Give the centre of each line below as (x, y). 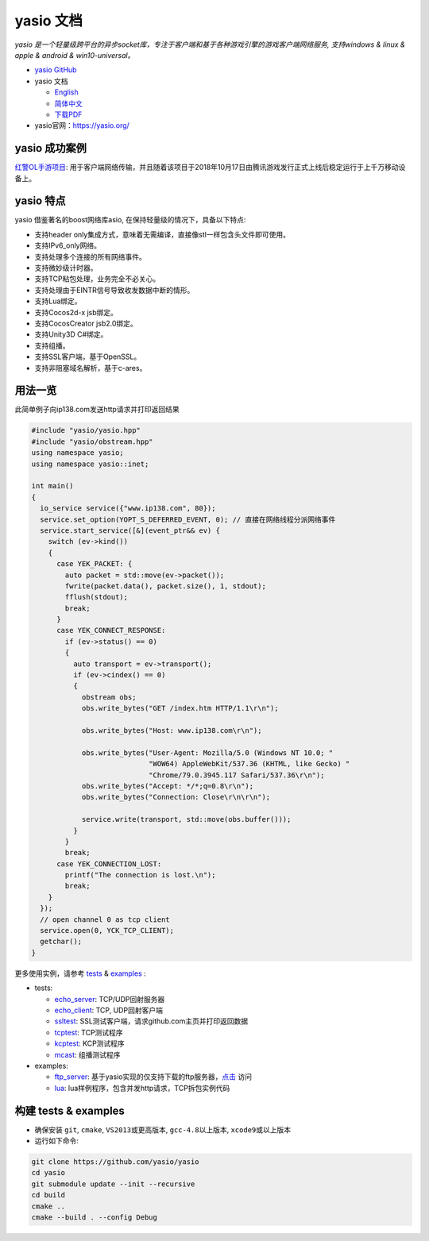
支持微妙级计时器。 (66, 268)
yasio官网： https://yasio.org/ (82, 125)
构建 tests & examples (70, 1110)
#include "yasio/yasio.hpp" (86, 430)
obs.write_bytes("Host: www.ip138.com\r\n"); (172, 730)
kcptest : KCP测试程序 (89, 1043)
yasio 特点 (40, 201)
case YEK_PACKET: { (95, 564)
